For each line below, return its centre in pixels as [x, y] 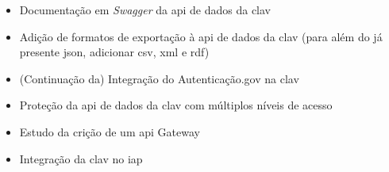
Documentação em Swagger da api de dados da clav [145, 10]
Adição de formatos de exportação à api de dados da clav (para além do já [201, 36]
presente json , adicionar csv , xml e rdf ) [114, 52]
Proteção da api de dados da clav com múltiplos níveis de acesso [176, 105]
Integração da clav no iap [81, 158]
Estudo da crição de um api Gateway [110, 131]
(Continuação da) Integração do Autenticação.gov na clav [159, 78]
